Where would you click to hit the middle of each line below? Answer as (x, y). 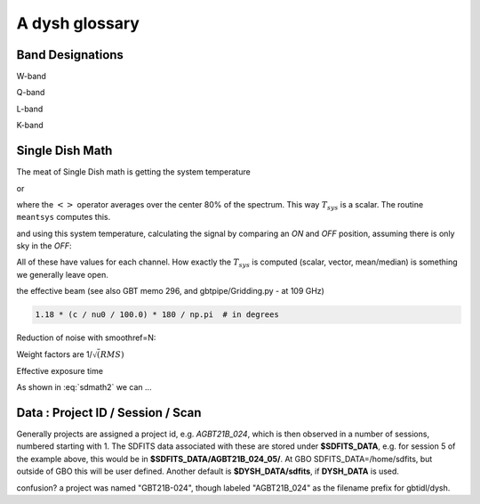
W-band (31, 77)
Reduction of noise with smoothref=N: (86, 337)
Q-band (31, 93)
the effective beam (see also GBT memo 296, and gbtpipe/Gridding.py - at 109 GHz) (170, 291)
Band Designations (70, 55)
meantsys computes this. (64, 217)
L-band (30, 109)
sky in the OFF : (44, 246)
